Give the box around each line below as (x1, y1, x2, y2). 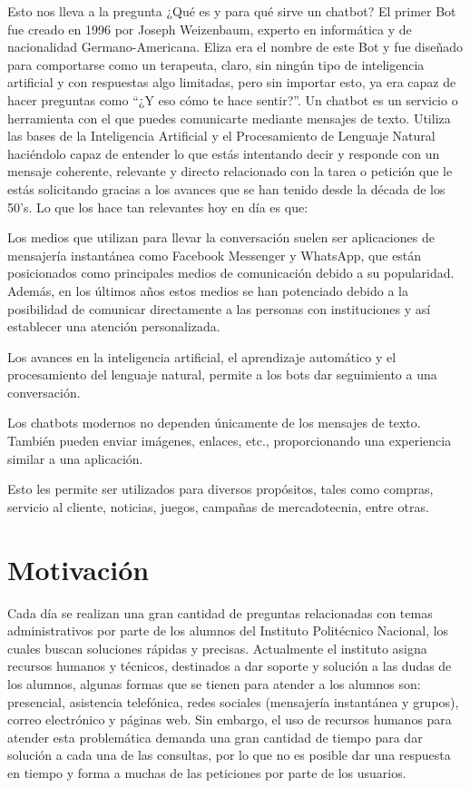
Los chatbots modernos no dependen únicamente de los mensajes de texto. (7, 413, 421, 432)
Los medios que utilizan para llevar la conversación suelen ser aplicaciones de (7, 228, 435, 247)
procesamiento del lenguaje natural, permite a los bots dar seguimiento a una (7, 365, 437, 384)
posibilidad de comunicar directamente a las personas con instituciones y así (7, 299, 431, 318)
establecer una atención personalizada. (7, 317, 220, 336)
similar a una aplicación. (7, 448, 143, 468)
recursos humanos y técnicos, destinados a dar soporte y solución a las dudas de (7, 656, 452, 675)
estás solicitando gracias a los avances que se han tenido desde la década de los (7, 179, 446, 198)
